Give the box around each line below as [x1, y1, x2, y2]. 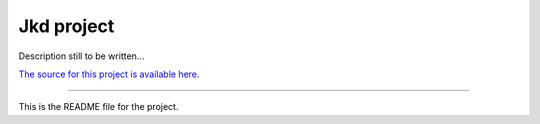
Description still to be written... [18, 50, 145, 62]
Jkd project [18, 15, 115, 37]
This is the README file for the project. [18, 101, 179, 113]
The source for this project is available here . [18, 68, 200, 80]
